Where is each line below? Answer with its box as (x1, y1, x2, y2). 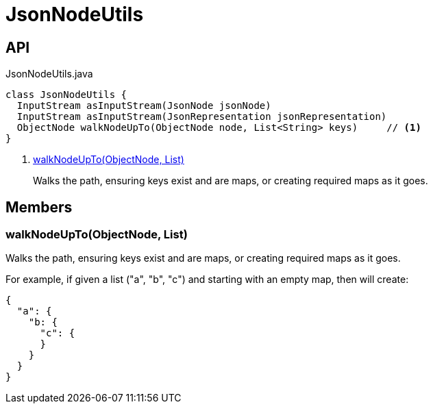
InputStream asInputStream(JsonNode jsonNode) (16, 100, 271, 112)
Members (5, 198, 73, 216)
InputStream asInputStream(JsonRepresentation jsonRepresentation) (16, 111, 387, 123)
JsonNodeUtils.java (5, 68, 93, 80)
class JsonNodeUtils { (5, 89, 127, 101)
